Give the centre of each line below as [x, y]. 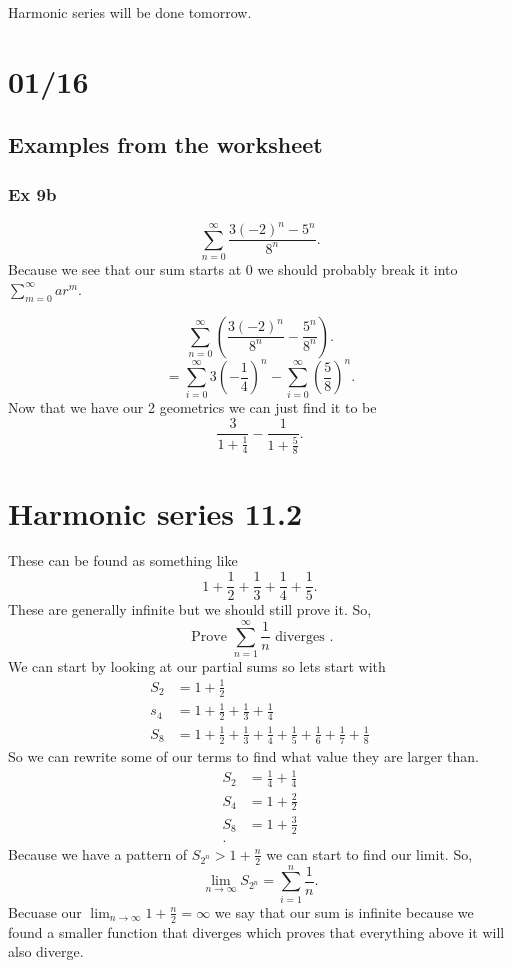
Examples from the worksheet [165, 144]
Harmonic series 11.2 [155, 512]
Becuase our [45, 911]
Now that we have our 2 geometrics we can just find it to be [192, 407]
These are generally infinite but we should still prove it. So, [190, 609]
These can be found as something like [123, 560]
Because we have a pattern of [98, 853]
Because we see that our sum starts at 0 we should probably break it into [233, 269]
